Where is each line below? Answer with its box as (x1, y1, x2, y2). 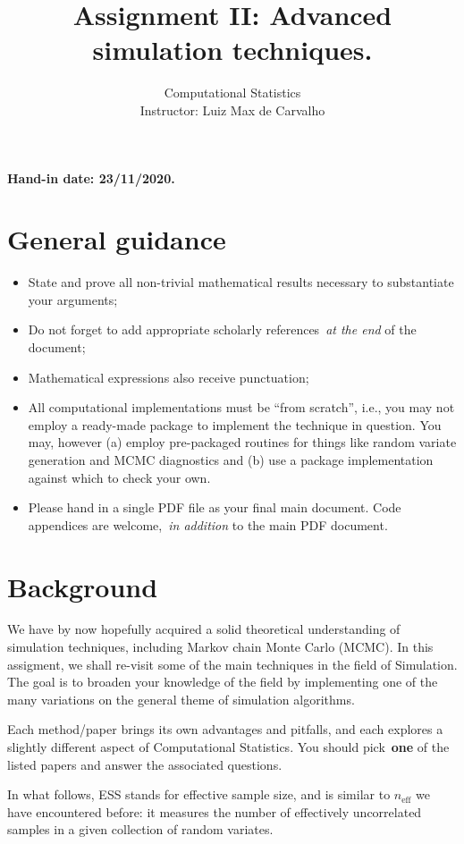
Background (7, 568, 158, 604)
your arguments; (28, 290, 118, 308)
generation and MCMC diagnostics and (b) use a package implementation (28, 450, 434, 468)
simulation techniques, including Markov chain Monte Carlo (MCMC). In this (7, 637, 434, 656)
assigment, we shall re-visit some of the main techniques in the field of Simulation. (7, 654, 458, 673)
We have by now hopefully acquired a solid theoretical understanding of (7, 620, 401, 638)
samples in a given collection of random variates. (7, 820, 274, 839)
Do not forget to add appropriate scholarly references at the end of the (28, 320, 417, 339)
